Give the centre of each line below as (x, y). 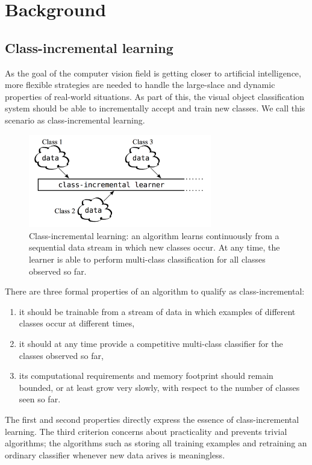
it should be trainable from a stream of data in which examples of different (157, 311)
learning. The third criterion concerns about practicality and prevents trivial (146, 431)
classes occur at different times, (77, 323)
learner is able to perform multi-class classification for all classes (147, 259)
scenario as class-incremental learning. (75, 120)
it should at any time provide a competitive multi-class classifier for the (151, 343)
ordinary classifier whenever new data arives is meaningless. (115, 454)
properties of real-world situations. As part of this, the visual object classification (155, 96)
